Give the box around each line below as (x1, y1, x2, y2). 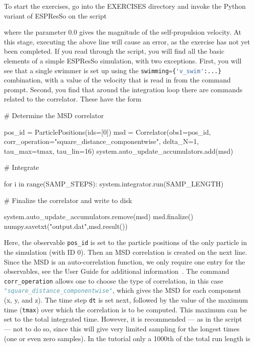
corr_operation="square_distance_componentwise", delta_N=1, (4, 136, 199, 146)
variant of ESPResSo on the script (4, 10, 107, 20)
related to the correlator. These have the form (4, 94, 142, 104)
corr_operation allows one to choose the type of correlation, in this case (4, 275, 223, 286)
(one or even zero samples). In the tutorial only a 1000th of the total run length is (4, 333, 251, 343)
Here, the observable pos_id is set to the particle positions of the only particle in (4, 237, 247, 247)
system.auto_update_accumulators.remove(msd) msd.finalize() (4, 211, 194, 222)
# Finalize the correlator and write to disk (4, 195, 132, 205)
